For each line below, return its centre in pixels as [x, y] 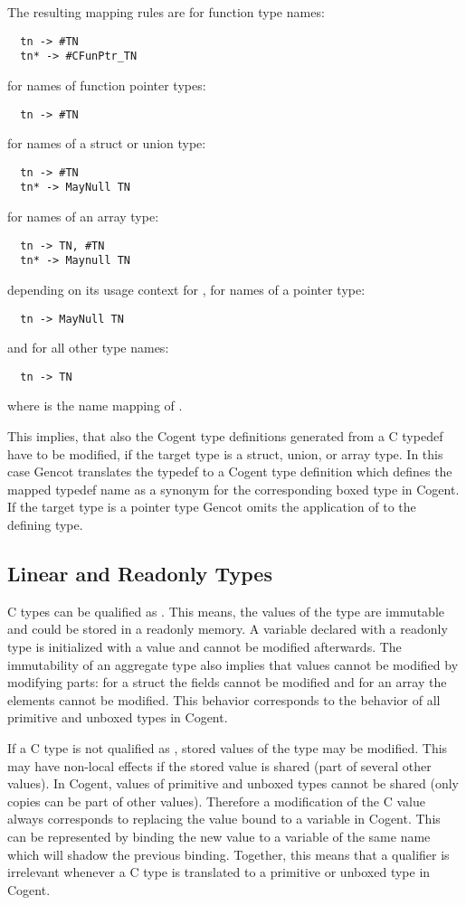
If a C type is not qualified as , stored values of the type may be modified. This [228, 747]
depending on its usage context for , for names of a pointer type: [186, 289]
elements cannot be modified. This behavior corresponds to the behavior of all [224, 699]
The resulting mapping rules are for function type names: [166, 12]
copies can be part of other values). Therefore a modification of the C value [216, 801]
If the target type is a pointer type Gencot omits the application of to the [212, 507]
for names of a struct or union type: [107, 143]
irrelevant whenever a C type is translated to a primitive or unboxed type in [219, 872]
